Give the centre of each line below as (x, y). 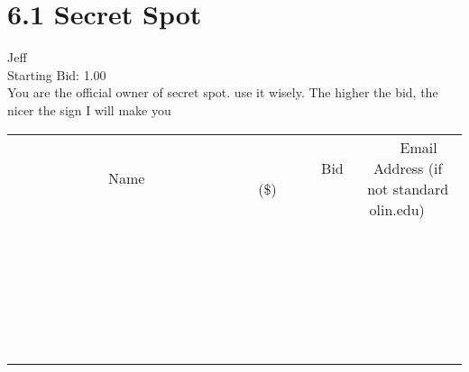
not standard (408, 188)
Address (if (408, 168)
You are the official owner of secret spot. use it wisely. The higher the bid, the (223, 92)
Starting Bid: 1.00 (57, 74)
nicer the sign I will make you (89, 109)
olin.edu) (397, 209)
